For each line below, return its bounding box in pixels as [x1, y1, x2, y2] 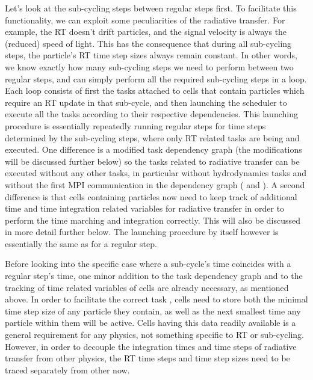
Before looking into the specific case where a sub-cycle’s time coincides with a [5, 257, 291, 270]
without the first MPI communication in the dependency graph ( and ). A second [5, 178, 305, 191]
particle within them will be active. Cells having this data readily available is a [5, 316, 296, 329]
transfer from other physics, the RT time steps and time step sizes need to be [5, 352, 290, 364]
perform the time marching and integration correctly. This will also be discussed [5, 213, 301, 226]
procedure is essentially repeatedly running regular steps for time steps [5, 119, 266, 132]
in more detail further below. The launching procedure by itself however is [5, 225, 279, 238]
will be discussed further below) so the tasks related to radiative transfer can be [5, 155, 300, 167]
